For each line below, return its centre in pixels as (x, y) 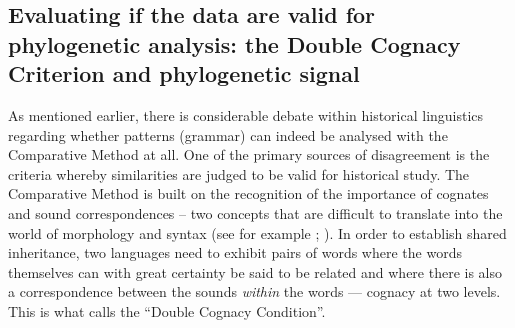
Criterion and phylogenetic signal (184, 73)
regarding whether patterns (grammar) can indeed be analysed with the (228, 134)
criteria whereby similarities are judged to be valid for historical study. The (239, 173)
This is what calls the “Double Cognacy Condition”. (167, 310)
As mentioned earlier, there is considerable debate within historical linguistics (246, 114)
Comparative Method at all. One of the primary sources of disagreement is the (249, 154)
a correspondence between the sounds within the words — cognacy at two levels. (254, 291)
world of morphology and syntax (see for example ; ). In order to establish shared (257, 232)
